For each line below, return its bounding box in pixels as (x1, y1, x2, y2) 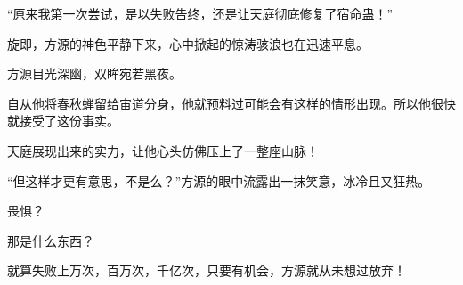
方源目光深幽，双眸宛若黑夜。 (7, 64, 182, 83)
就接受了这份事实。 (7, 111, 119, 130)
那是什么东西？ (7, 231, 94, 249)
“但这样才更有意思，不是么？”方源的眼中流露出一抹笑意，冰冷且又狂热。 (7, 171, 431, 190)
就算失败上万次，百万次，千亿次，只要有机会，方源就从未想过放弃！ (7, 261, 406, 280)
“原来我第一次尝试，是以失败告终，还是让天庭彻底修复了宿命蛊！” (7, 4, 394, 22)
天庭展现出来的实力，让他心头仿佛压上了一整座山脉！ (7, 141, 319, 159)
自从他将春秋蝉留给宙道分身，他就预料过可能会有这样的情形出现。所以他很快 (7, 94, 456, 112)
